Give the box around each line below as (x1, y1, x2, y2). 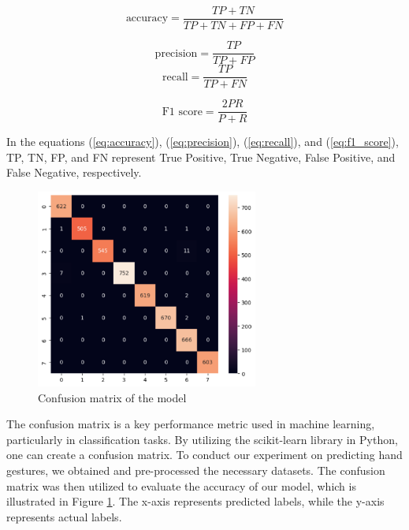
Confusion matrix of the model (38, 389, 187, 405)
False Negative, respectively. (6, 164, 142, 181)
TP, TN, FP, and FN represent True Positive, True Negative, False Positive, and (6, 148, 396, 165)
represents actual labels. (6, 508, 122, 524)
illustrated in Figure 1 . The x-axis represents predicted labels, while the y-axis (6, 493, 385, 509)
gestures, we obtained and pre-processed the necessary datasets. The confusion (6, 461, 385, 478)
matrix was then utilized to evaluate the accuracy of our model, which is (6, 477, 356, 494)
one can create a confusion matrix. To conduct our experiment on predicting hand (6, 446, 403, 463)
